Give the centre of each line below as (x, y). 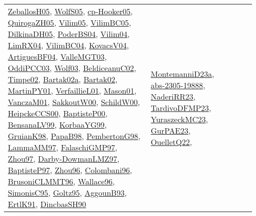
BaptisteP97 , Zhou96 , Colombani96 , (70, 170)
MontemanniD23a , (182, 73)
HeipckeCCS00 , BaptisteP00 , (58, 113)
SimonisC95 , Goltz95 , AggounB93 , (67, 193)
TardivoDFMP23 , (181, 108)
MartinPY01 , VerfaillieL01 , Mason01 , (72, 90)
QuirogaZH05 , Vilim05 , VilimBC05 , (70, 22)
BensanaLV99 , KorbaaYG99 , (57, 125)
